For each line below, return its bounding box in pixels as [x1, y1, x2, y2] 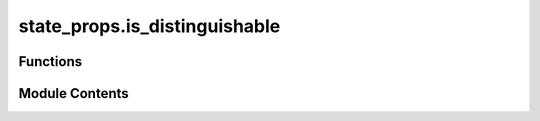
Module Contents [18, 85, 129, 102]
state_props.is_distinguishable [18, 15, 281, 37]
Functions [18, 53, 83, 70]
